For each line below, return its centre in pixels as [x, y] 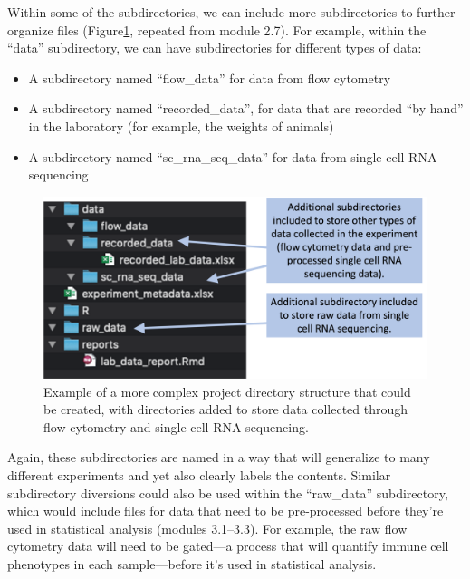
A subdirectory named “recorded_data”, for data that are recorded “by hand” [246, 108]
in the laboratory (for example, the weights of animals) [181, 125]
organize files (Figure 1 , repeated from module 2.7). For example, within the [217, 29]
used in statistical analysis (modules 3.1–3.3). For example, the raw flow [207, 528]
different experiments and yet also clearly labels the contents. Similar [199, 474]
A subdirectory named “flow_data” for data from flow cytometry [210, 77]
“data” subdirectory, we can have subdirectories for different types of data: [215, 48]
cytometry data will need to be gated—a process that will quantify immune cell [228, 546]
